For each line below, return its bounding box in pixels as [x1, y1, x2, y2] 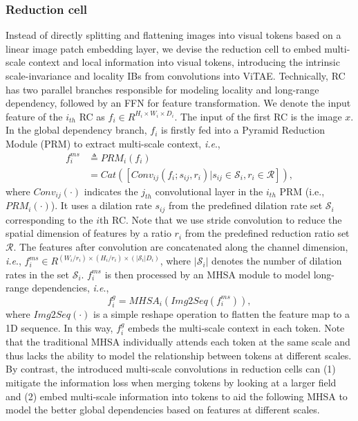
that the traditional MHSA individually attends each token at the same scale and [6, 334, 350, 349]
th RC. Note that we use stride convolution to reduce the [100, 212, 342, 226]
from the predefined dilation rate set [168, 198, 323, 213]
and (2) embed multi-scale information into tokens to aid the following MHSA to [6, 388, 348, 403]
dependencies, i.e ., [32, 280, 109, 295]
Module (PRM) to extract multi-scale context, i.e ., [6, 136, 220, 150]
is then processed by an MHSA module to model [104, 267, 311, 281]
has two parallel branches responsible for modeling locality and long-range [6, 82, 319, 96]
